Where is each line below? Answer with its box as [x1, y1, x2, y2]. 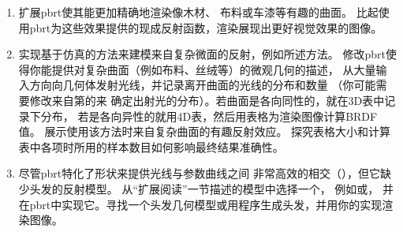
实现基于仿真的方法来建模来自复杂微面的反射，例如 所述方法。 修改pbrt [18, 46, 386, 62]
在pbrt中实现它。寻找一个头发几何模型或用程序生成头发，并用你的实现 [18, 196, 382, 212]
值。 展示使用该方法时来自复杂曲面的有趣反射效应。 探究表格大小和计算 [18, 123, 391, 140]
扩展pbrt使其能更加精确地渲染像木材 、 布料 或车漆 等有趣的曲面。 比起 [18, 4, 379, 20]
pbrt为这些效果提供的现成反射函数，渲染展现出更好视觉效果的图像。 [29, 19, 382, 36]
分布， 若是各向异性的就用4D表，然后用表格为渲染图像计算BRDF [40, 107, 378, 124]
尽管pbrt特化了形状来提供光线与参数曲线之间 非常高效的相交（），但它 [18, 165, 380, 181]
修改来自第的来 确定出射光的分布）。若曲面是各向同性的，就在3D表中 [29, 92, 385, 108]
